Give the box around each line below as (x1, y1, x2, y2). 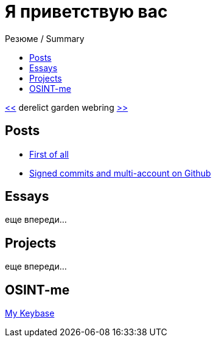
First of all (29, 148, 69, 159)
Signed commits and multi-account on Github (29, 167, 211, 178)
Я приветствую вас (5, 1, 168, 22)
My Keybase (5, 308, 55, 319)
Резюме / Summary (5, 33, 85, 44)
